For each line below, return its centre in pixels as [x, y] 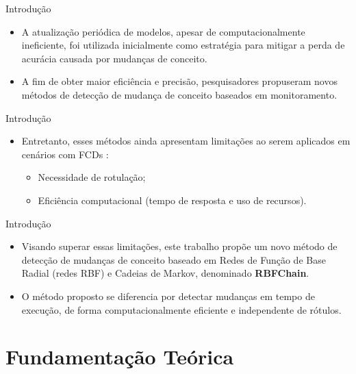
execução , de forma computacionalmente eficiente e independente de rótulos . [181, 309]
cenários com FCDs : [65, 154]
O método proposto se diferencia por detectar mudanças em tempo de [168, 296]
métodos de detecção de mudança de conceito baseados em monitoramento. [179, 94]
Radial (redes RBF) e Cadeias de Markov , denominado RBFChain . [165, 273]
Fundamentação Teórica [120, 357]
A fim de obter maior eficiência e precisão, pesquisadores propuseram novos [179, 81]
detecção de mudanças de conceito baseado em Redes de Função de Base [174, 259]
